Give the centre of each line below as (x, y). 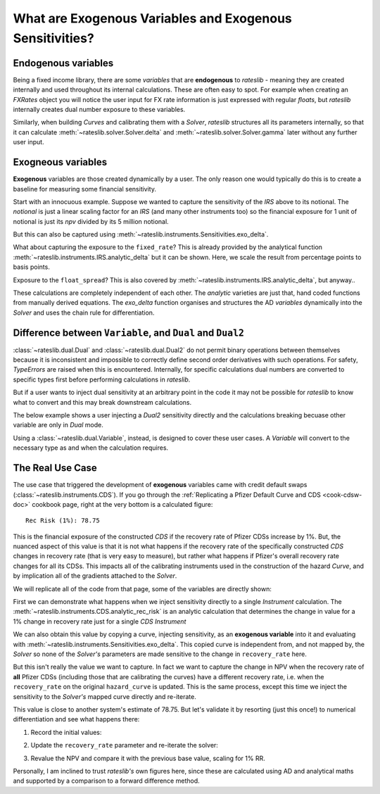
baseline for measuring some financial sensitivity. (85, 189)
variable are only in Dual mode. (58, 425)
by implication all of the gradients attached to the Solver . (95, 576)
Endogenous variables (63, 63)
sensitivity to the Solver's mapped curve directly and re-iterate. (104, 696)
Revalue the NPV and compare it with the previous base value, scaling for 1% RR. (148, 758)
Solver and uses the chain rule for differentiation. (84, 313)
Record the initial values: (66, 732)
